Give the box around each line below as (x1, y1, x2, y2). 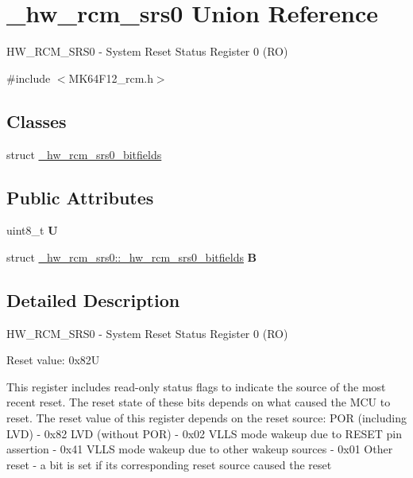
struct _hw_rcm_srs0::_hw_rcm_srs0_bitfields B (6, 248, 257, 265)
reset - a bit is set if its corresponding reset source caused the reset (6, 456, 332, 472)
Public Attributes (6, 185, 154, 209)
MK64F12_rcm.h (68, 69, 153, 86)
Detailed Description (6, 287, 180, 312)
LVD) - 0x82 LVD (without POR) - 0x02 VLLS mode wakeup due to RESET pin (6, 425, 402, 441)
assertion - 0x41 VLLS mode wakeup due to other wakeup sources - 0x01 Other (6, 441, 393, 457)
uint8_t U (6, 222, 58, 239)
